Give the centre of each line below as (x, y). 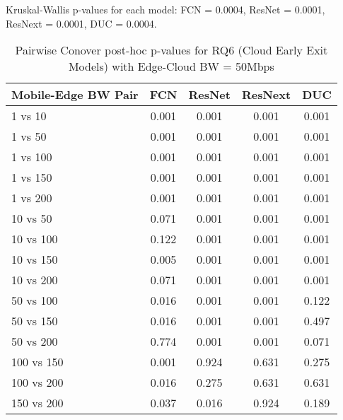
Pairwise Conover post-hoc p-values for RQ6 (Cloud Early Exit (171, 50)
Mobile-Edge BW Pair (75, 95)
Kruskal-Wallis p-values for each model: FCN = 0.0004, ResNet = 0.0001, (165, 9)
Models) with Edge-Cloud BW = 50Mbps (171, 66)
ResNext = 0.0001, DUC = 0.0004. (81, 23)
